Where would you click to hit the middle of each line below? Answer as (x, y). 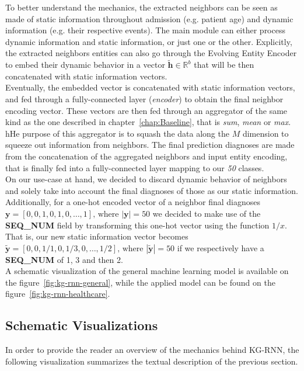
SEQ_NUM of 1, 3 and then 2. (64, 259)
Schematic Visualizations (82, 325)
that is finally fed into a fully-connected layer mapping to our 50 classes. (135, 167)
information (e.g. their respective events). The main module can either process (145, 30)
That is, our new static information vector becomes (97, 236)
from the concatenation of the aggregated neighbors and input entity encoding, (146, 156)
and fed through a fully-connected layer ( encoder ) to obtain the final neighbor (144, 98)
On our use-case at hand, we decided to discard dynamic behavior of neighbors (146, 179)
